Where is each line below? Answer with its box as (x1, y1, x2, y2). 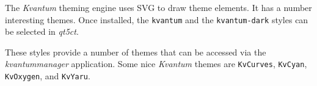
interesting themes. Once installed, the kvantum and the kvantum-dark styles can (5, 13, 308, 26)
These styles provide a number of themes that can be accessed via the (5, 45, 266, 58)
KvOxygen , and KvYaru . (5, 70, 90, 82)
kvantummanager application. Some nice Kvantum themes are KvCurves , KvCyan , (5, 57, 307, 70)
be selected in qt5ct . (5, 25, 79, 38)
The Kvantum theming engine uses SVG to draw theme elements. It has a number (5, 1, 312, 13)
